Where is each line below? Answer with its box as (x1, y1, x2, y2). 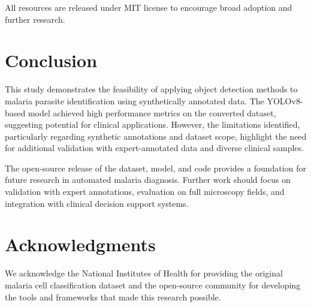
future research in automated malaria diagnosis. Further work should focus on (5, 173, 291, 186)
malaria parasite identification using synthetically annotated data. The (5, 94, 264, 107)
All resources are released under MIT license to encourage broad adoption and (5, 1, 292, 13)
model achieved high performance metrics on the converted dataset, (28, 106, 276, 119)
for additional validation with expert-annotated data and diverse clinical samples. (5, 142, 304, 154)
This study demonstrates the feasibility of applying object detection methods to (5, 83, 298, 95)
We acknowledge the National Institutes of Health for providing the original (5, 267, 283, 279)
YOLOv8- (267, 94, 303, 107)
